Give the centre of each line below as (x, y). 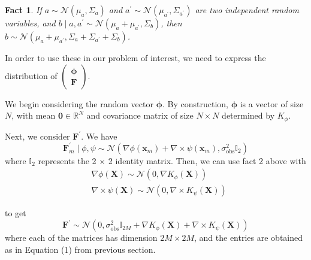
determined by (248, 115)
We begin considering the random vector (79, 103)
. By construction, (195, 103)
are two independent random (247, 10)
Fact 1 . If (23, 10)
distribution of (31, 75)
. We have (99, 136)
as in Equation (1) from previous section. (80, 250)
